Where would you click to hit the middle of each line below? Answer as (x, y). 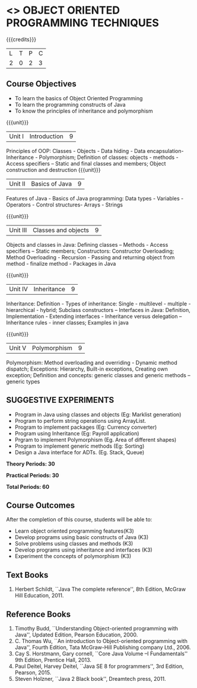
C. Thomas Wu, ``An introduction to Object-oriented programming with (101, 641)
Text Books (27, 575)
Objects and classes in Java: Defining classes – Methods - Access (87, 244)
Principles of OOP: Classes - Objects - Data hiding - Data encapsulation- (95, 151)
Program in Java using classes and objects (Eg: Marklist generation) (98, 414)
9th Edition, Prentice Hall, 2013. (53, 660)
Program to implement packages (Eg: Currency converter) (86, 427)
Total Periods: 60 (28, 486)
